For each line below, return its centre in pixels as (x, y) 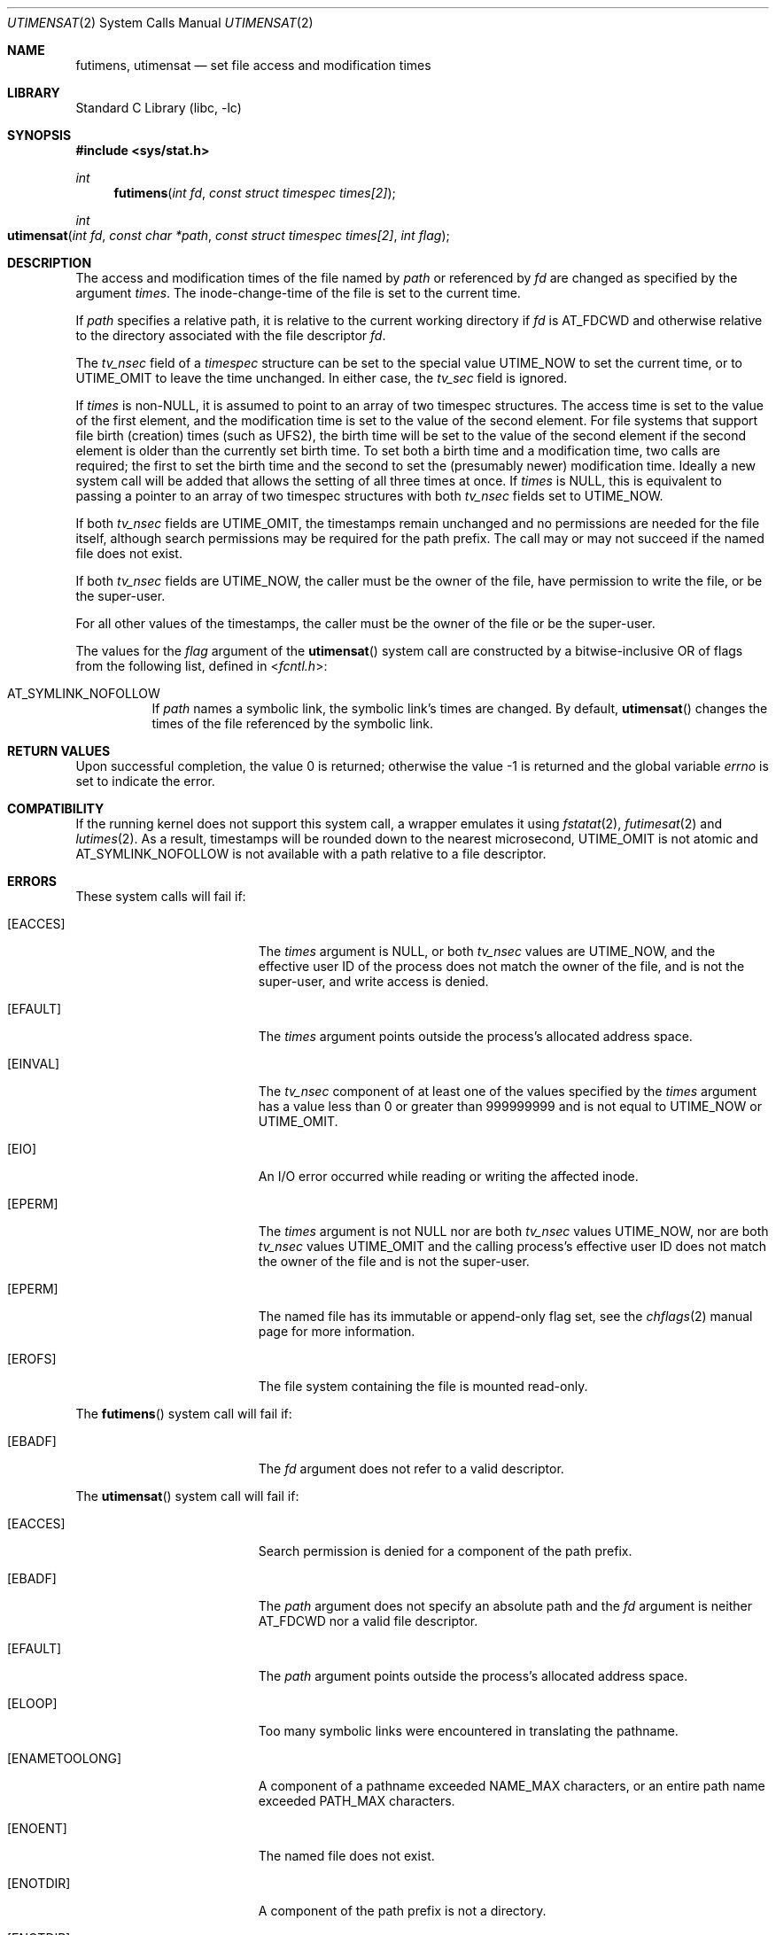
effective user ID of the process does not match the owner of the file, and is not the (501, 966)
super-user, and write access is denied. (373, 981)
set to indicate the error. (145, 781)
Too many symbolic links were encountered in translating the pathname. (468, 1731)
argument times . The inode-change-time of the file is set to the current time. (298, 293)
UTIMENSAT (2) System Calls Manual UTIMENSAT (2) (160, 23)
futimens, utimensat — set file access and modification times (253, 65)
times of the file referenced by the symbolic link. (292, 723)
